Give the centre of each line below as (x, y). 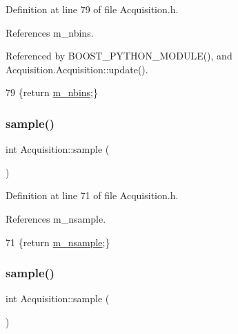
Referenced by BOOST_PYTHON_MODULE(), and (119, 56)
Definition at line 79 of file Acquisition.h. (92, 9)
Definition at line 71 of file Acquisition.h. (92, 195)
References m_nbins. (50, 32)
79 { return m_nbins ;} (52, 92)
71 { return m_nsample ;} (58, 242)
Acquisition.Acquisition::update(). (77, 69)
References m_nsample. (56, 218)
